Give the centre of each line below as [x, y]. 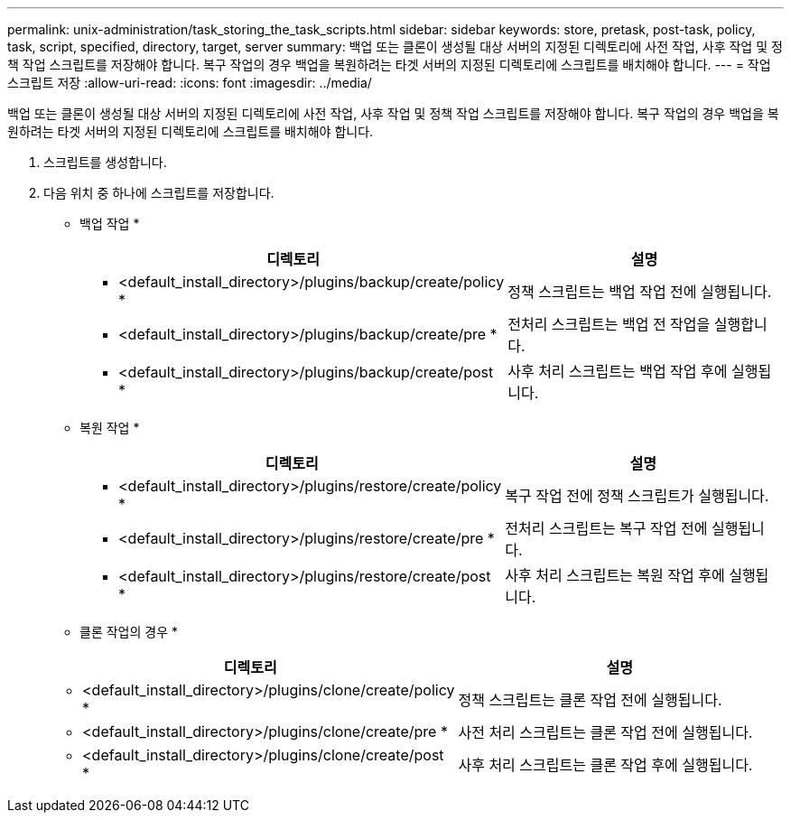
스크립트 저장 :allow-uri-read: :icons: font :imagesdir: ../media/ [190, 83]
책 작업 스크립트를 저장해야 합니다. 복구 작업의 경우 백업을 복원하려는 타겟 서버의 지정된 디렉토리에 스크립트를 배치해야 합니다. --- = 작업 [389, 65]
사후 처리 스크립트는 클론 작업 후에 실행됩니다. [605, 765]
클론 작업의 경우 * [129, 632]
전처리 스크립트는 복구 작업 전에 [606, 528]
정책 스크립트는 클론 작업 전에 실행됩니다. [590, 700]
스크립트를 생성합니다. [105, 162]
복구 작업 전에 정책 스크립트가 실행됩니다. [637, 496]
